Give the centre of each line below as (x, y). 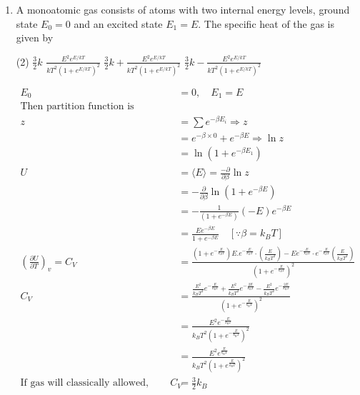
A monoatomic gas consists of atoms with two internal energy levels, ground (183, 9)
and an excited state (118, 23)
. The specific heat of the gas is (266, 23)
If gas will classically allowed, (84, 383)
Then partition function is (77, 107)
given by (35, 37)
